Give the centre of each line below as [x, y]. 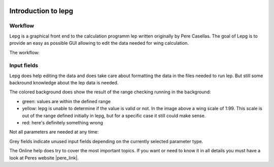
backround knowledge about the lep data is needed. [64, 83]
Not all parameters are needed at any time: [54, 132]
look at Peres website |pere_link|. [44, 158]
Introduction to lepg [41, 11]
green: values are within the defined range [66, 101]
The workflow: [25, 52]
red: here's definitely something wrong [63, 123]
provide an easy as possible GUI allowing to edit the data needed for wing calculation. [99, 43]
